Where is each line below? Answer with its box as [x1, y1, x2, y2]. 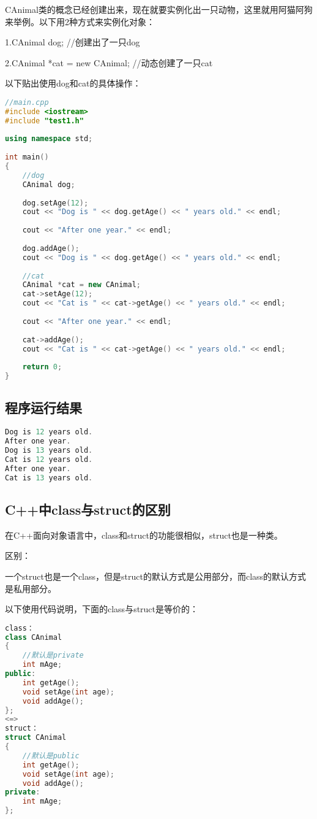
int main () [5, 153, 49, 162]
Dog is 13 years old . [5, 446, 93, 455]
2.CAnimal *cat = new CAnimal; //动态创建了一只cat [5, 56, 213, 69]
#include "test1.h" [5, 116, 84, 125]
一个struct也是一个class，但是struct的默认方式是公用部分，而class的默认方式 [5, 569, 307, 582]
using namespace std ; [5, 134, 93, 144]
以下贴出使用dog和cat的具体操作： [5, 77, 141, 90]
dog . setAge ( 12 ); [22, 198, 89, 207]
